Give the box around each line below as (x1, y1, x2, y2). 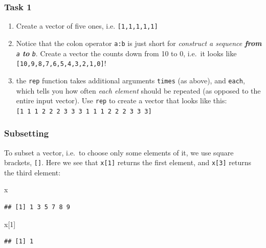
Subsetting (4, 127, 49, 140)
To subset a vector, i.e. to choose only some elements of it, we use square (4, 147, 234, 157)
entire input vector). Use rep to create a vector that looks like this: (16, 95, 227, 106)
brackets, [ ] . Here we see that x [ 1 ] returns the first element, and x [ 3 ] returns (4, 157, 251, 168)
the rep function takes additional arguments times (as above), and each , (16, 75, 245, 85)
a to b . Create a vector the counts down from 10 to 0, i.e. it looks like (16, 48, 237, 58)
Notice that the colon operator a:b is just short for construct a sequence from (16, 37, 262, 48)
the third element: (4, 167, 61, 177)
